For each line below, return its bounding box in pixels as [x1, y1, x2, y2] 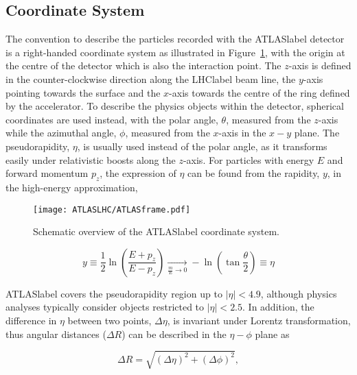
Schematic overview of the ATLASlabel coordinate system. [33, 224, 279, 239]
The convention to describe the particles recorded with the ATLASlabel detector [5, 32, 345, 46]
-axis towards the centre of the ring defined [169, 85, 350, 99]
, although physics [260, 286, 337, 300]
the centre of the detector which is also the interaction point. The [5, 58, 281, 73]
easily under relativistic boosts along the [5, 152, 176, 167]
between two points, [67, 313, 152, 327]
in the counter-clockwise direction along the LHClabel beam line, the [5, 71, 296, 86]
